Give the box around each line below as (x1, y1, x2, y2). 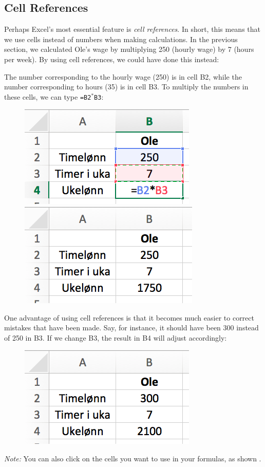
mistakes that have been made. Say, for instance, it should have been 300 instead (4, 322, 259, 333)
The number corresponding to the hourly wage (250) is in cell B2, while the (4, 71, 242, 82)
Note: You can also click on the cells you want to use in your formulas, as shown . (4, 453, 261, 463)
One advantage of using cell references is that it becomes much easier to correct (4, 312, 254, 323)
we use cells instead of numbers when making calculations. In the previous (4, 33, 238, 44)
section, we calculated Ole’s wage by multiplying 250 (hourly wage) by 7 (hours (4, 44, 254, 54)
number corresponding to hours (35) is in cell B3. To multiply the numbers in (4, 81, 249, 92)
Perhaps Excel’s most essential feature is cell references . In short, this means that (4, 24, 260, 34)
